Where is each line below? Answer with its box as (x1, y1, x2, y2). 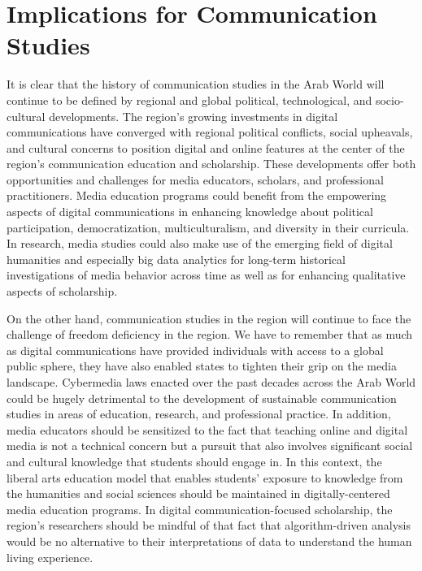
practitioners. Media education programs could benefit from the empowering (7, 187, 387, 204)
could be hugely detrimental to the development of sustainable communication (7, 389, 397, 406)
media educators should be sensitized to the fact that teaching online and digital (7, 421, 408, 438)
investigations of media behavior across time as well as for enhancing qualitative (7, 266, 406, 283)
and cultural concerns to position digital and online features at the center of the (7, 139, 405, 156)
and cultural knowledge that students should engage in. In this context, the (7, 452, 382, 469)
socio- (375, 91, 404, 108)
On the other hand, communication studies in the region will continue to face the (7, 309, 411, 327)
